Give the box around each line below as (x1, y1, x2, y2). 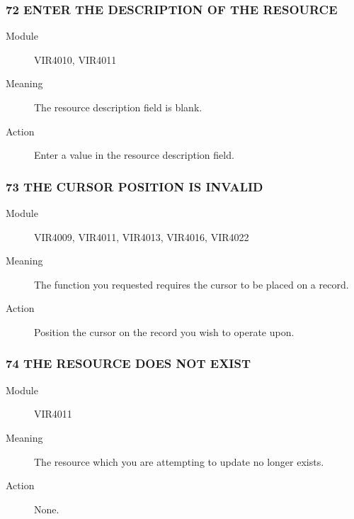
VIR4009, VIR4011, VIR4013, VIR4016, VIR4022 (34, 229, 249, 244)
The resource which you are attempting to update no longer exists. (34, 454, 324, 469)
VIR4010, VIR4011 (34, 52, 117, 67)
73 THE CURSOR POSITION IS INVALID (6, 177, 263, 195)
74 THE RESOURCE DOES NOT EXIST (6, 355, 251, 372)
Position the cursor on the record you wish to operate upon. (34, 324, 295, 339)
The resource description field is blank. (34, 100, 202, 114)
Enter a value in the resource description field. (34, 147, 234, 162)
